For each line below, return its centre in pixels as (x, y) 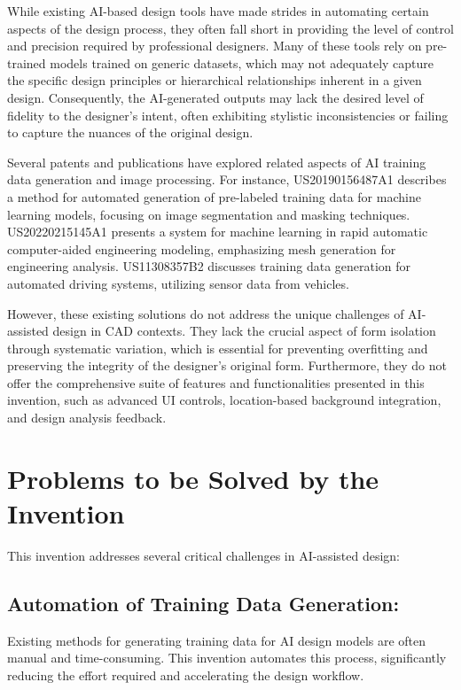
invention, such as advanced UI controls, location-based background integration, (224, 400)
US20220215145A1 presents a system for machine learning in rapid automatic (218, 232)
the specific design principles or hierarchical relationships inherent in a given (215, 80)
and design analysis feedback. (87, 418)
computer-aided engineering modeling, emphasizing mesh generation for (202, 248)
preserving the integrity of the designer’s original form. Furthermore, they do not (227, 365)
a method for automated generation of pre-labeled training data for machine (214, 196)
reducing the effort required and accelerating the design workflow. (186, 674)
